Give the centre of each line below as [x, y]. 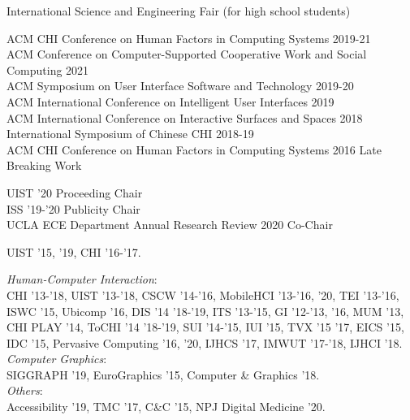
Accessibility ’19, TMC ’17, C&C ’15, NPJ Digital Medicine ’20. [166, 407]
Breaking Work [44, 165]
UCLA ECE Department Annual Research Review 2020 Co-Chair [170, 225]
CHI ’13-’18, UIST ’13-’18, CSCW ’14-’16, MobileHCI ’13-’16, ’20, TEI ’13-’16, [203, 294]
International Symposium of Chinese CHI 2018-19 [130, 134]
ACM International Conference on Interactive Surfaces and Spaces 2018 [185, 117]
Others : [25, 390]
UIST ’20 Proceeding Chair [75, 192]
